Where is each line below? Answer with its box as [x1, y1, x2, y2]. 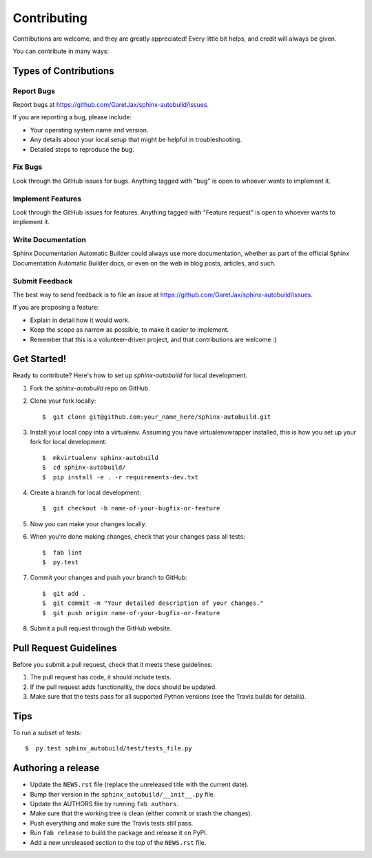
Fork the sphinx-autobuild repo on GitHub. [30, 383, 151, 392]
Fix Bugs [12, 162, 43, 172]
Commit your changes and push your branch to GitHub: [30, 573, 187, 582]
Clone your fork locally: [30, 397, 96, 405]
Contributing [12, 10, 87, 26]
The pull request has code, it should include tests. [30, 673, 172, 681]
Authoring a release [12, 762, 100, 774]
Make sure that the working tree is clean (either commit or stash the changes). [30, 809, 253, 817]
